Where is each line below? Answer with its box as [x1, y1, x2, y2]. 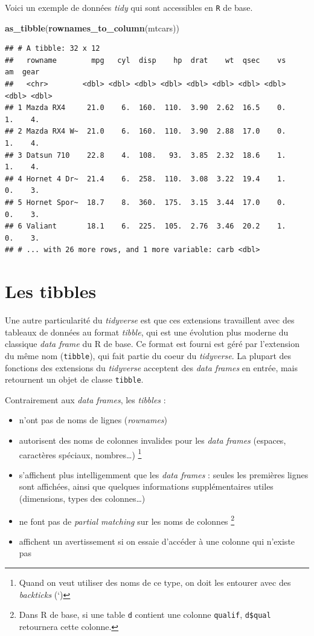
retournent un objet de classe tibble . [5, 373, 144, 386]
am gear [5, 68, 40, 77]
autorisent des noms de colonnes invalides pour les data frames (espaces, [19, 433, 286, 446]
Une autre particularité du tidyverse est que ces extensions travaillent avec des [5, 314, 295, 326]
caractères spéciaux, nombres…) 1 [19, 446, 142, 461]
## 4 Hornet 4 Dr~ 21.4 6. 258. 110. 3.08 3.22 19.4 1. [5, 174, 286, 183]
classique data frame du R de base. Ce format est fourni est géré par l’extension [5, 337, 300, 350]
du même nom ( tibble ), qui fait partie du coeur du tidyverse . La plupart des [5, 349, 292, 362]
